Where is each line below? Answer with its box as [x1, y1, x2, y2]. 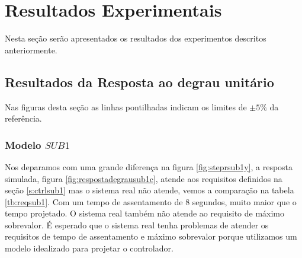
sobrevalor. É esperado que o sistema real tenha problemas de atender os [5, 218, 269, 231]
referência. [5, 112, 42, 125]
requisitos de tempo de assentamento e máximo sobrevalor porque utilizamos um [5, 230, 297, 243]
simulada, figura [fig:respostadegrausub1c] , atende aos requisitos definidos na [5, 172, 282, 184]
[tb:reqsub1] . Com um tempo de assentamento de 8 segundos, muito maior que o [5, 195, 297, 208]
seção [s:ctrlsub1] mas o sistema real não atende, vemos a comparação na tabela [5, 184, 294, 196]
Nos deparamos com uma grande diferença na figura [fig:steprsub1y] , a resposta [5, 160, 293, 173]
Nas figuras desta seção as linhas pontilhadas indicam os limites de [5, 100, 247, 113]
